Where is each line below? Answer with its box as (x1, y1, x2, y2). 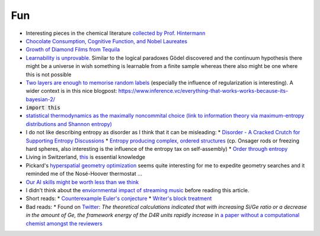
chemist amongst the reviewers (25, 219, 103, 227)
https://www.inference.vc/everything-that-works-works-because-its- (118, 88, 289, 95)
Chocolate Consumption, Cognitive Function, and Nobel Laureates (25, 37, 188, 44)
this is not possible (25, 71, 72, 78)
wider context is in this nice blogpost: (25, 88, 117, 95)
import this (25, 104, 60, 111)
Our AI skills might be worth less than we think (25, 178, 139, 186)
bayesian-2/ (25, 95, 56, 103)
